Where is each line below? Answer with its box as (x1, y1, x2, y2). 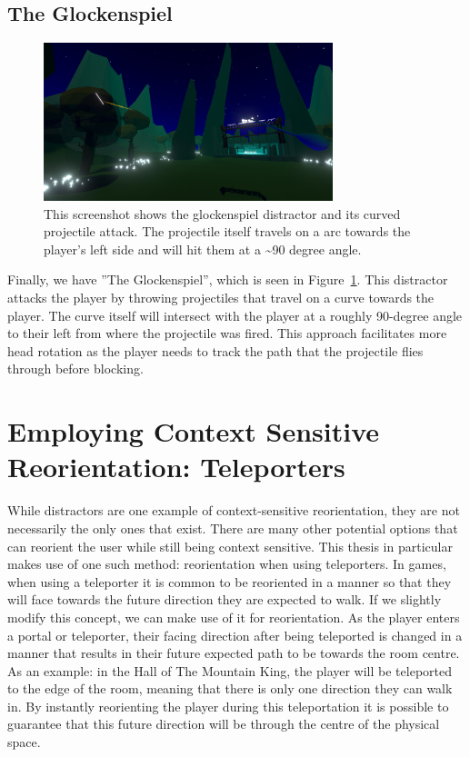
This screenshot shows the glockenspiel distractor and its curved (44, 204, 401, 223)
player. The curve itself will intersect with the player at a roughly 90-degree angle (7, 305, 463, 324)
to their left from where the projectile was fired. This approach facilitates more (7, 324, 447, 343)
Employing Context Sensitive (7, 413, 380, 450)
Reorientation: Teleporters (7, 448, 345, 485)
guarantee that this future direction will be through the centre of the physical (7, 714, 440, 733)
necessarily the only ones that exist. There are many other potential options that (7, 518, 458, 537)
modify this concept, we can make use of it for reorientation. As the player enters (7, 607, 460, 626)
